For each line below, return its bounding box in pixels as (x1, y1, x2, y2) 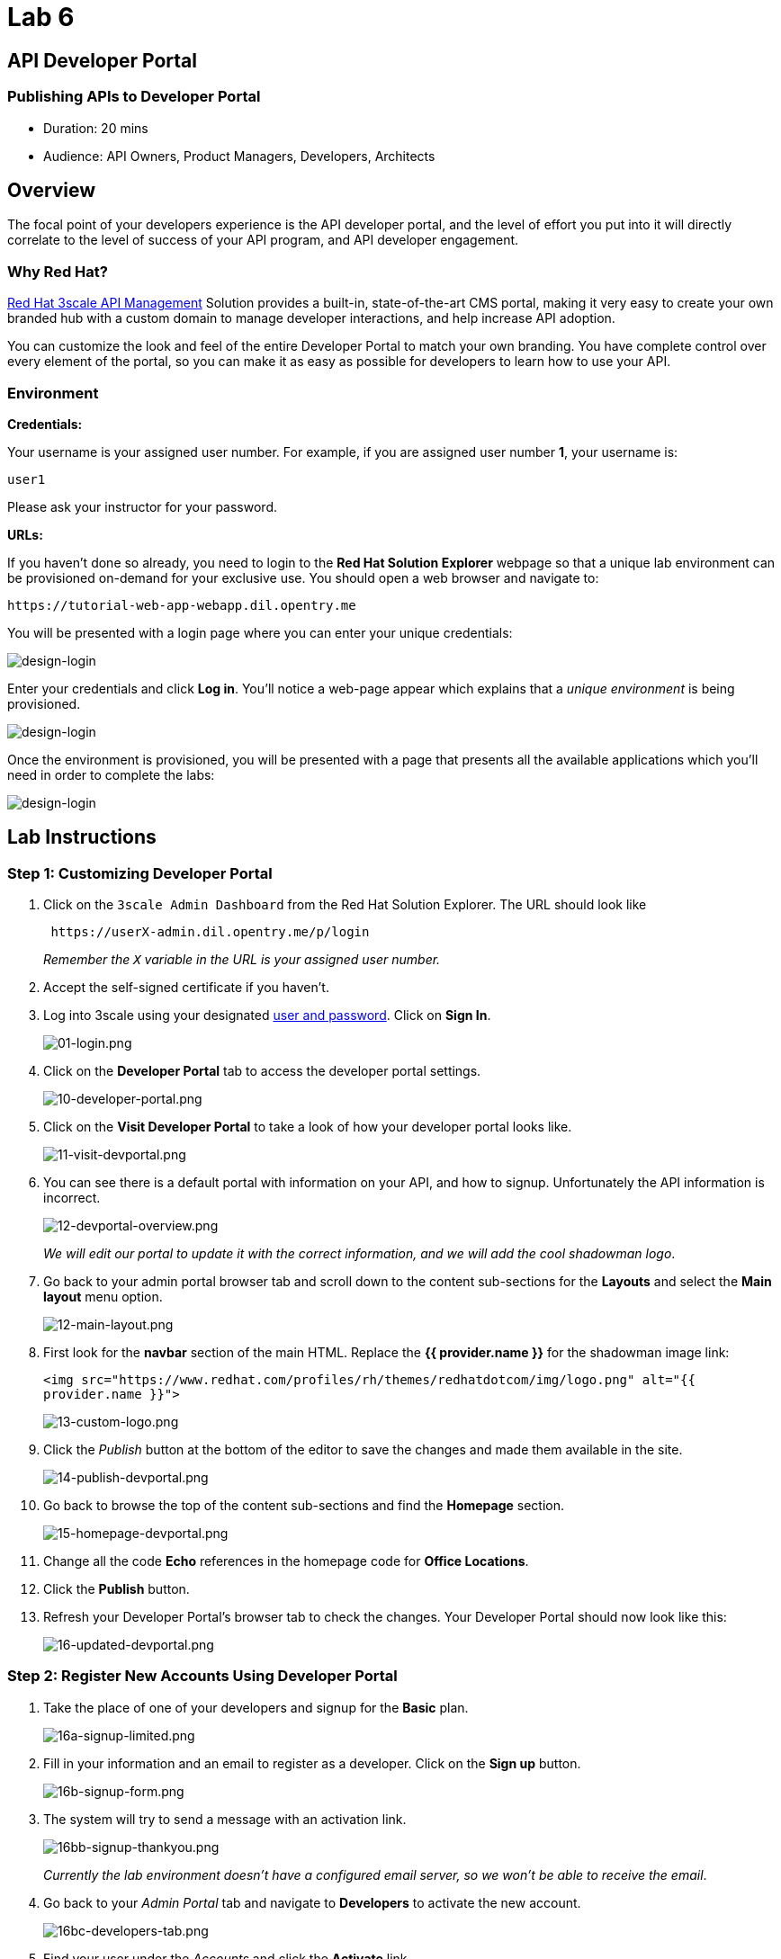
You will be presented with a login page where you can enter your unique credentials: (7, 624, 513, 640)
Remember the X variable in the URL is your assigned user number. (43, 952, 441, 968)
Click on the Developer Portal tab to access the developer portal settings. (43, 1063, 481, 1079)
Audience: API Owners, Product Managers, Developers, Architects (43, 148, 435, 164)
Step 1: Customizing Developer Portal (7, 863, 273, 882)
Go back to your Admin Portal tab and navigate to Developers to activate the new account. (43, 1894, 581, 1910)
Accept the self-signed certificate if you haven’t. (43, 979, 329, 996)
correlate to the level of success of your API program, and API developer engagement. (7, 232, 519, 248)
